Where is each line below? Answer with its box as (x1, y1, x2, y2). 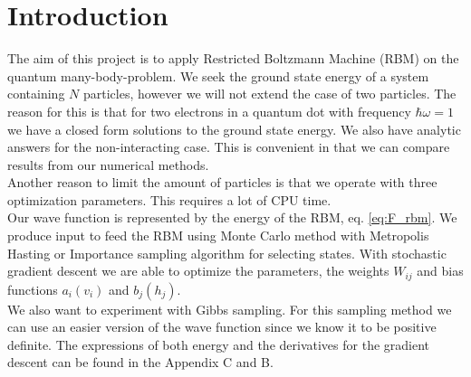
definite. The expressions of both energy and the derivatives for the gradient (7, 335, 430, 353)
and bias (417, 261, 464, 280)
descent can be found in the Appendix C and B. (7, 353, 274, 372)
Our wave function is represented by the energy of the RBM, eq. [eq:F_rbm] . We (7, 208, 457, 227)
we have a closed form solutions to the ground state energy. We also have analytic (7, 119, 461, 138)
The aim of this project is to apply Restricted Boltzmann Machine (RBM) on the (7, 49, 459, 68)
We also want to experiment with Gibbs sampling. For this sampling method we (7, 299, 452, 318)
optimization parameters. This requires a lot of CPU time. (7, 190, 332, 209)
